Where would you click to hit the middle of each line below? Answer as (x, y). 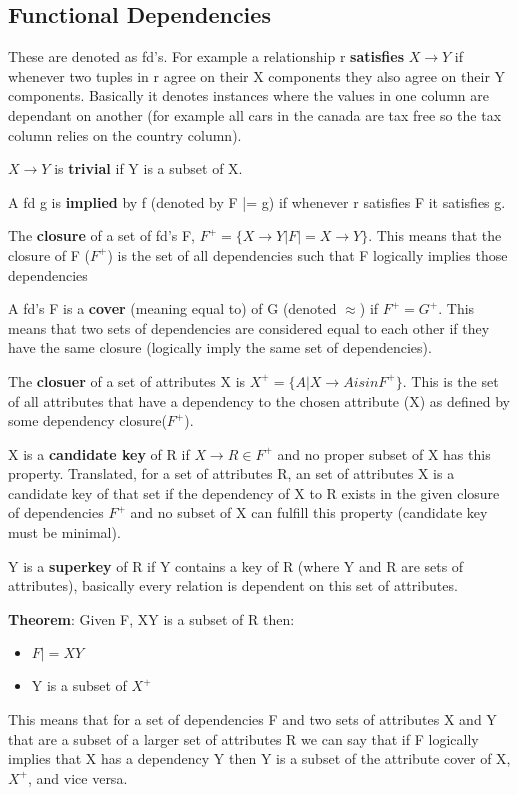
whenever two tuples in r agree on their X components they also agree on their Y (257, 75)
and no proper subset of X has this (384, 453)
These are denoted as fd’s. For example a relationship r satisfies (206, 56)
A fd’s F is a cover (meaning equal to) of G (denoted (172, 308)
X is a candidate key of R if (99, 453)
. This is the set (450, 380)
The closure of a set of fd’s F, (102, 235)
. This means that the (435, 235)
